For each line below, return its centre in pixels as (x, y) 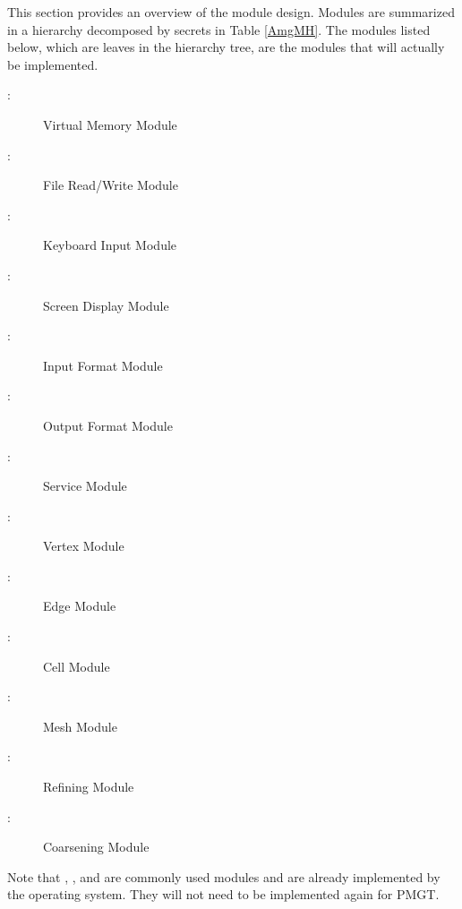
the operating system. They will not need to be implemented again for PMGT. (223, 894)
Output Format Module (108, 425)
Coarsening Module (96, 847)
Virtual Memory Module (110, 124)
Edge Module (80, 606)
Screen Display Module (106, 305)
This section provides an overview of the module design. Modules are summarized (231, 12)
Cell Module (77, 666)
